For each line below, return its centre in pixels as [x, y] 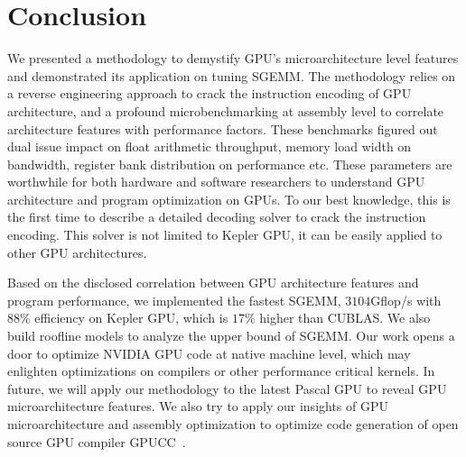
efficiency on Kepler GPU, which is [131, 318]
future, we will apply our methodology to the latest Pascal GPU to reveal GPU [227, 388]
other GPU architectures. [77, 252]
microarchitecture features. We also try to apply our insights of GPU [198, 406]
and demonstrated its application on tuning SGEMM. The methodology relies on [232, 75]
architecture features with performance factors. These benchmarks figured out [223, 128]
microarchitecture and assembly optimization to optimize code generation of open [233, 424]
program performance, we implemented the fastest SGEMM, [174, 300]
